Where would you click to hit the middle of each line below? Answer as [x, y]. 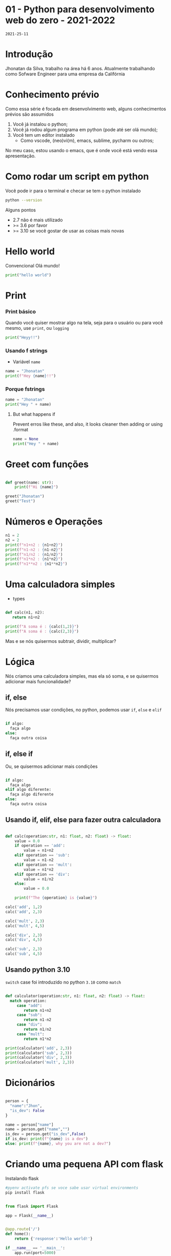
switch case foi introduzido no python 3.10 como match [63, 982]
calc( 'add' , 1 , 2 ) [24, 907]
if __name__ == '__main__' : [35, 1248]
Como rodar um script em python [77, 176]
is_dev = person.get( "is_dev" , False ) [46, 1134]
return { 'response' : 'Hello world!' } [54, 1239]
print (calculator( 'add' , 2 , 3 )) [39, 1048]
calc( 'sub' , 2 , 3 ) [24, 949]
